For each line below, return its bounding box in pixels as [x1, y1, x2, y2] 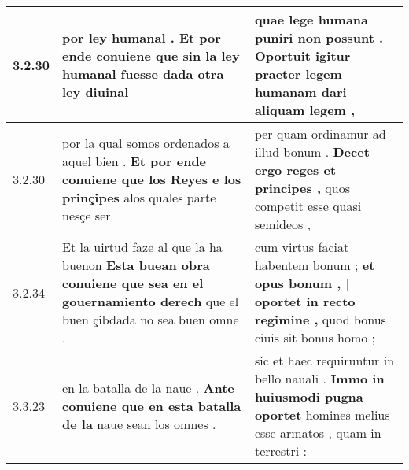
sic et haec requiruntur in [254, 351, 395, 369]
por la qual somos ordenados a [62, 133, 230, 152]
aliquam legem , [254, 101, 356, 119]
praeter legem [254, 65, 342, 83]
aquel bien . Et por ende [62, 151, 207, 170]
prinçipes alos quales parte [62, 187, 216, 206]
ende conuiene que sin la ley [62, 46, 240, 65]
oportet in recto [254, 292, 356, 310]
